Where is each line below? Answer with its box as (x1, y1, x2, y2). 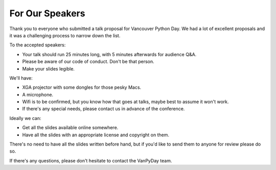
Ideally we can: (9, 115, 41, 121)
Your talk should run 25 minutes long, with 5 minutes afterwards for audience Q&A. (22, 51, 197, 57)
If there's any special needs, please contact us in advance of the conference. (22, 106, 185, 112)
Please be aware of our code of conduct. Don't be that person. (22, 59, 154, 65)
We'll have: (9, 75, 33, 81)
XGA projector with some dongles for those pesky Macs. (22, 84, 142, 90)
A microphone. (22, 91, 54, 98)
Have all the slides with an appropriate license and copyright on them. (22, 132, 170, 138)
